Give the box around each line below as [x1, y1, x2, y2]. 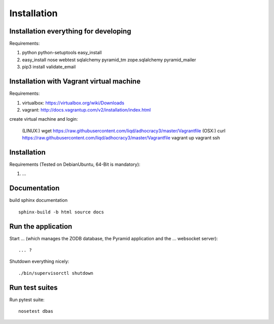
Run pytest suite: [9, 297, 45, 303]
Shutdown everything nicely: [9, 259, 70, 265]
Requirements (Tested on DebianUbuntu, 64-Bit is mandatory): [9, 161, 141, 167]
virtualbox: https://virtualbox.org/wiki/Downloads [22, 99, 124, 106]
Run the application [9, 222, 73, 231]
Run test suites [9, 283, 58, 292]
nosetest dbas [18, 308, 53, 314]
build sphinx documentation [9, 197, 68, 203]
